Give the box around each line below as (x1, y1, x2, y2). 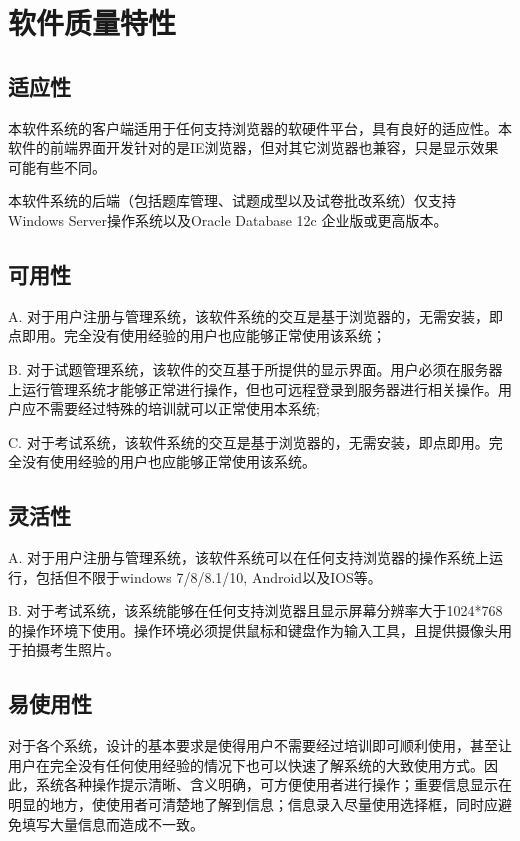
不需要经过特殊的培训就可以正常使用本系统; (35, 398, 320, 419)
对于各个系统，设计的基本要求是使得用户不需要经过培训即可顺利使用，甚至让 (8, 735, 512, 756)
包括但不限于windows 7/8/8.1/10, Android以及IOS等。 (35, 566, 382, 587)
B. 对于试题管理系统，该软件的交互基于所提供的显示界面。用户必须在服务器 (8, 358, 503, 379)
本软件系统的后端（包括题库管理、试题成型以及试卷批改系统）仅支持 (8, 190, 456, 211)
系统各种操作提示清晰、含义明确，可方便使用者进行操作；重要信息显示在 (35, 774, 512, 795)
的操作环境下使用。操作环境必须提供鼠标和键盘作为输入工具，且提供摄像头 (8, 619, 498, 640)
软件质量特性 (8, 2, 177, 43)
